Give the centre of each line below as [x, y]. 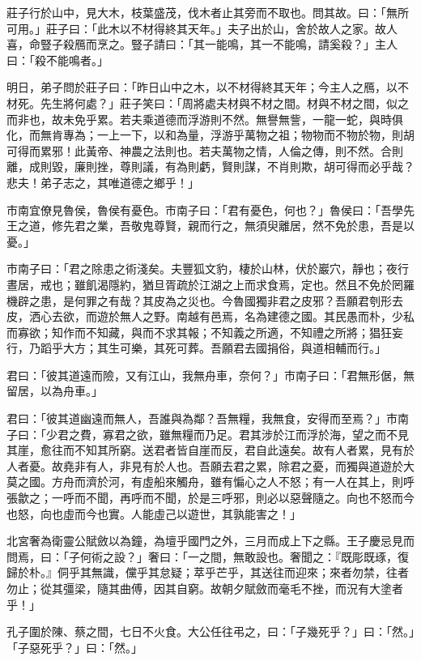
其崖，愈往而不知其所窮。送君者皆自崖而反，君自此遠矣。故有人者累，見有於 [210, 450]
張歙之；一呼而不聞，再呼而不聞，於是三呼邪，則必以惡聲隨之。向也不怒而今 [210, 498]
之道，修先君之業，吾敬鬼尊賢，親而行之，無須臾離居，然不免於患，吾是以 [216, 226]
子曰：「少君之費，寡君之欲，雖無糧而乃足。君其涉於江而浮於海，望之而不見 [208, 434]
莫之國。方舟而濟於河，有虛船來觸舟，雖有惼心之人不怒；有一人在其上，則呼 [210, 482]
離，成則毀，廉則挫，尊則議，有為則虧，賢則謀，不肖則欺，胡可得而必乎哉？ [210, 166]
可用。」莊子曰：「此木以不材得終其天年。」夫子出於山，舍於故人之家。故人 [202, 28]
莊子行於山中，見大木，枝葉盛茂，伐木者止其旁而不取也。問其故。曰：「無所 [208, 12]
